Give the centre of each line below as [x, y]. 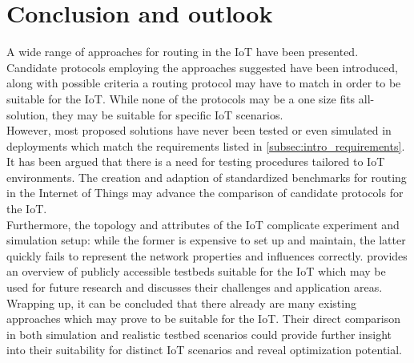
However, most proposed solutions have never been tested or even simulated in [199, 130]
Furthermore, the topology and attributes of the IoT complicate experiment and [203, 224]
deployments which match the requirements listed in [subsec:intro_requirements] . [206, 145]
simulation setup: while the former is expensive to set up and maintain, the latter [206, 240]
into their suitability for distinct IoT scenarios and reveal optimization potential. [205, 350]
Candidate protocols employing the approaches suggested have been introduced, [202, 67]
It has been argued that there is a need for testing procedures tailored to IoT [196, 161]
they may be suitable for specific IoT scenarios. [167, 114]
